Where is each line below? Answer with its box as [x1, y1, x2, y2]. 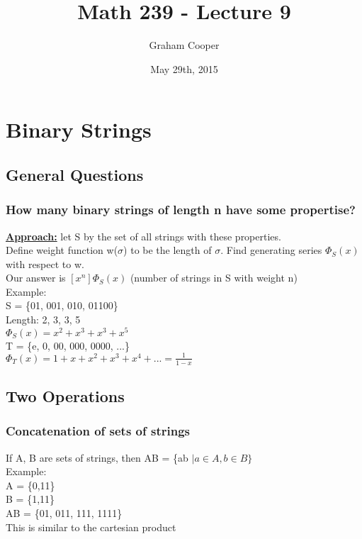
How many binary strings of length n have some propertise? [6, 201, 356, 218]
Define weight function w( [6, 243, 118, 257]
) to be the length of [123, 243, 212, 257]
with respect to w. [6, 256, 84, 271]
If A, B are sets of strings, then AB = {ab [6, 450, 188, 465]
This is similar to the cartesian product [6, 519, 176, 534]
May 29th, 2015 [150, 61, 218, 76]
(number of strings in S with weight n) [130, 270, 298, 285]
